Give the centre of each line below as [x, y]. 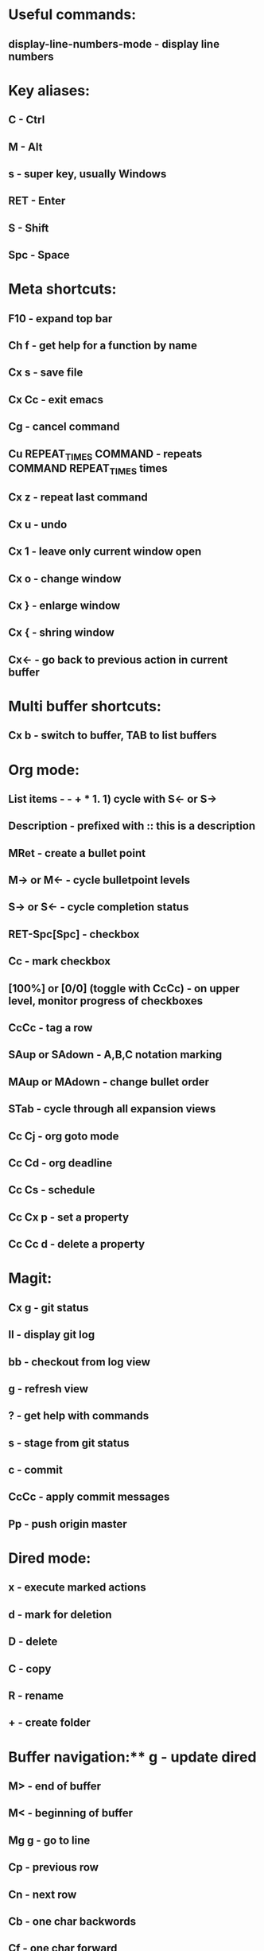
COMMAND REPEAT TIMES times [88, 469]
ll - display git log [52, 1335]
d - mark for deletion [60, 1614]
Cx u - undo [38, 524]
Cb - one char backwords [72, 1921]
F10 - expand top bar [60, 319]
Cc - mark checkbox [60, 962]
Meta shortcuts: [62, 289]
